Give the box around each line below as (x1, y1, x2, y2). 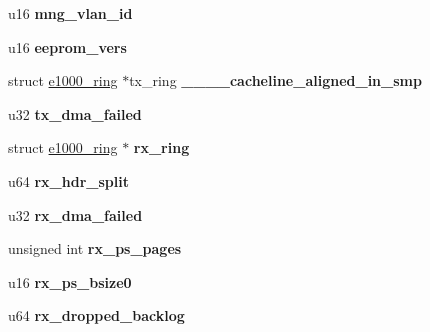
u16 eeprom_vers (8, 36, 127, 57)
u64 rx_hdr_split (8, 170, 129, 191)
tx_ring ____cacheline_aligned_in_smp (129, 70, 422, 91)
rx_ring (133, 137, 190, 158)
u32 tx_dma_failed (8, 103, 142, 124)
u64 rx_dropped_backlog (8, 305, 185, 326)
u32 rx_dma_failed (8, 204, 143, 225)
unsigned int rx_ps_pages (8, 238, 182, 259)
